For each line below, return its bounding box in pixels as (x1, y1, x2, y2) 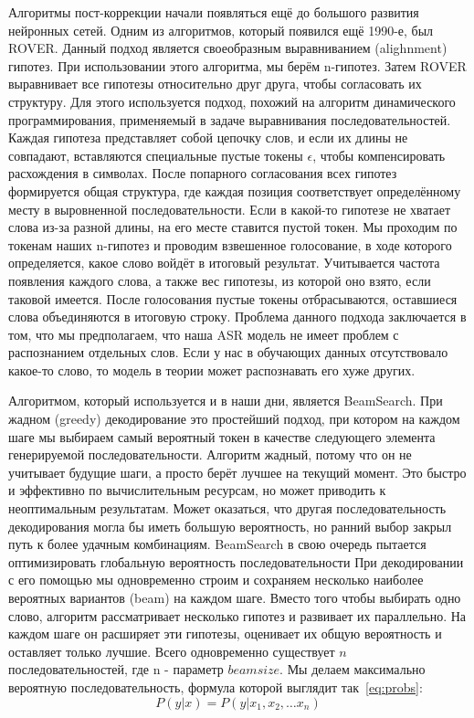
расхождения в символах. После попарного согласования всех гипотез (8, 164, 397, 183)
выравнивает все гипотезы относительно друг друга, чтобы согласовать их (8, 74, 422, 93)
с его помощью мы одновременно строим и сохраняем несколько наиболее (8, 570, 424, 589)
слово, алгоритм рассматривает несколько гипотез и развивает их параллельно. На (8, 606, 467, 625)
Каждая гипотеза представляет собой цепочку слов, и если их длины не (8, 128, 408, 147)
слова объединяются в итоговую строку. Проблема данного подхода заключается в (8, 307, 467, 326)
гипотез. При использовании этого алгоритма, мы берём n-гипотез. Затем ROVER (8, 56, 467, 75)
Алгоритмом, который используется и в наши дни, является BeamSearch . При (8, 391, 443, 410)
